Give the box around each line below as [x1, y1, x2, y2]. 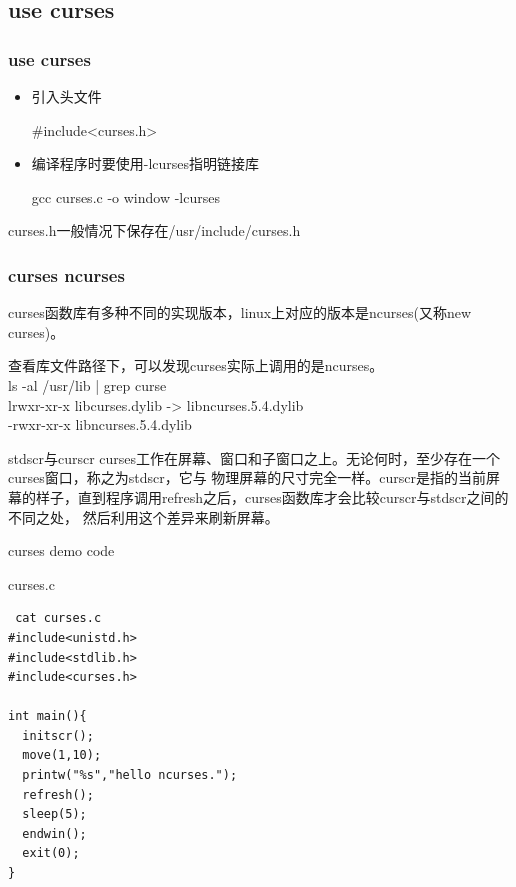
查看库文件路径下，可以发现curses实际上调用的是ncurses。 [8, 355, 384, 376]
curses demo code [8, 540, 115, 561]
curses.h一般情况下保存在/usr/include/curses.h [8, 220, 301, 241]
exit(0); [22, 846, 80, 861]
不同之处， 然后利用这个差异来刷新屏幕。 [8, 506, 279, 527]
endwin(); [22, 826, 87, 841]
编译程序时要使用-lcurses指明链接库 [31, 153, 260, 174]
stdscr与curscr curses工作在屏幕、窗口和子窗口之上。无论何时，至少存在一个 [8, 447, 501, 468]
